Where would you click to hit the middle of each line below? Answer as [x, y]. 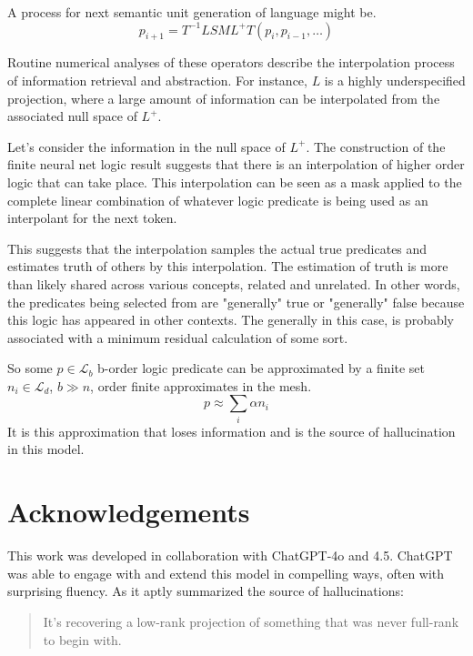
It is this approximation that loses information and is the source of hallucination [231, 431]
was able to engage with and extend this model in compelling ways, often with [226, 573]
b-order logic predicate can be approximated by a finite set [262, 368]
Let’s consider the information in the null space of [146, 146]
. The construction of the [376, 146]
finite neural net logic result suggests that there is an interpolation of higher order [236, 164]
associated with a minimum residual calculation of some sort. [178, 337]
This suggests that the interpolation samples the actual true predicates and [217, 248]
